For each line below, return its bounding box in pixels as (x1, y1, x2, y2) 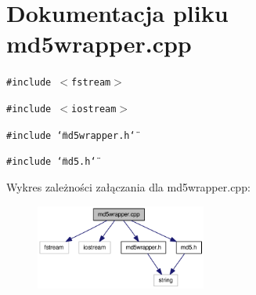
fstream (71, 77, 111, 89)
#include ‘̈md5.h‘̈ (6, 156, 96, 168)
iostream (71, 103, 117, 115)
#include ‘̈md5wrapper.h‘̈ (6, 129, 135, 141)
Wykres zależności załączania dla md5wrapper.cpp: (6, 178, 251, 195)
